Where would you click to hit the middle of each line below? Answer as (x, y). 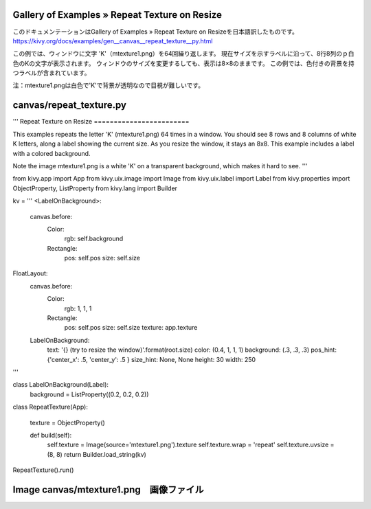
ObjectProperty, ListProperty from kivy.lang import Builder (95, 188)
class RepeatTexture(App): (50, 407)
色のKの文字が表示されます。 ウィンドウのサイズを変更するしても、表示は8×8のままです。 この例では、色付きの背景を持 (184, 63)
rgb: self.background (94, 239)
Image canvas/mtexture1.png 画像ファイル (108, 489)
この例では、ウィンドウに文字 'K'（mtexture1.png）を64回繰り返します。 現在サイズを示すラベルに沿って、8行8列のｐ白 (183, 54)
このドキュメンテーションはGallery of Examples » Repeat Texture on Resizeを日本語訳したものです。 (156, 32)
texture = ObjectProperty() (68, 422)
